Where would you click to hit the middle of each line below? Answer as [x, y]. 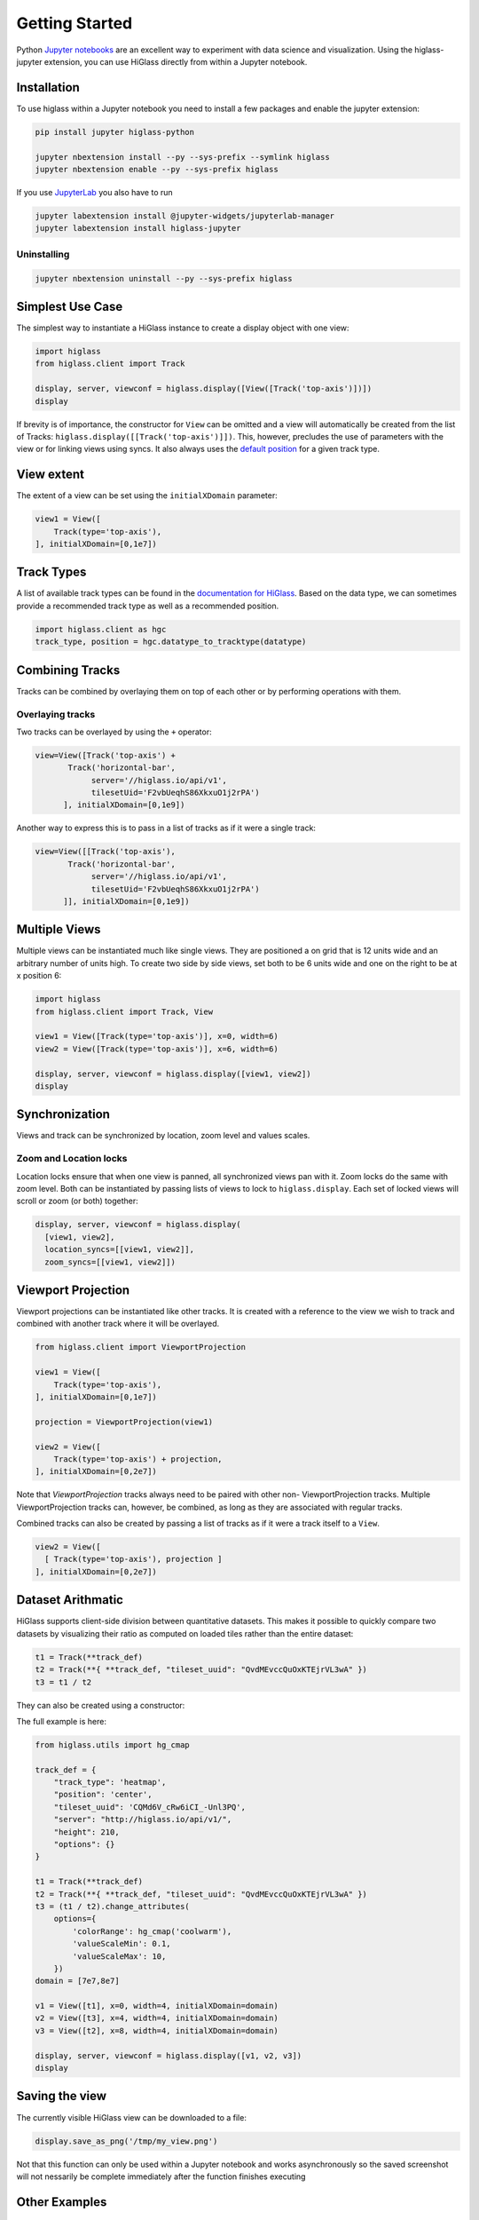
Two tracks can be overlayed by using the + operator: [114, 732]
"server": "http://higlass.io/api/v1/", [143, 1820]
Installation [48, 87]
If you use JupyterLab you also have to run [94, 192]
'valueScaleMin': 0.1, [122, 1944]
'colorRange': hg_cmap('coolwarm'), [152, 1931]
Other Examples [62, 2202]
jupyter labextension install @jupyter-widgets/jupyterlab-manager [185, 216]
